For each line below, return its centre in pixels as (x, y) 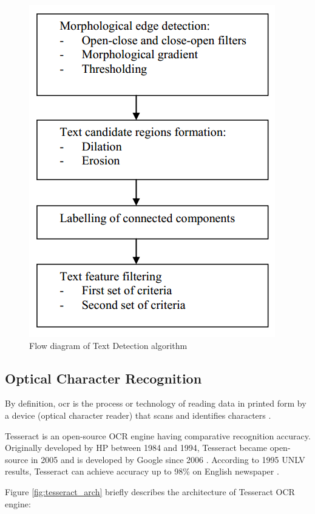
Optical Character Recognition (103, 378)
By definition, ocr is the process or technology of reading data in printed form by (156, 403)
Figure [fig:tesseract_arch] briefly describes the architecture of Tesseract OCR (150, 491)
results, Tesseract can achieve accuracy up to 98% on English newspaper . (142, 471)
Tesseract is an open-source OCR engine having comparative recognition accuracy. (158, 435)
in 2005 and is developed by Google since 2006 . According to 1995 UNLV (168, 459)
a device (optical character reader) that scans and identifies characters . (138, 415)
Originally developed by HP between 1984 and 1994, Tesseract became (136, 448)
